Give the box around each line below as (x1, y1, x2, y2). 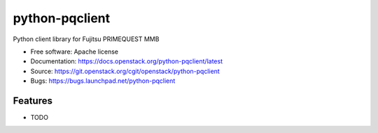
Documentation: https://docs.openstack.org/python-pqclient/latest (30, 57, 223, 65)
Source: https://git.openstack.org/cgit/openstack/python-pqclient (30, 67, 220, 75)
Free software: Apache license (30, 47, 119, 56)
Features (13, 95, 52, 107)
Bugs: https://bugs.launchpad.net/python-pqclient (30, 77, 176, 85)
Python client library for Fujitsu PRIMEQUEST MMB (13, 35, 160, 43)
